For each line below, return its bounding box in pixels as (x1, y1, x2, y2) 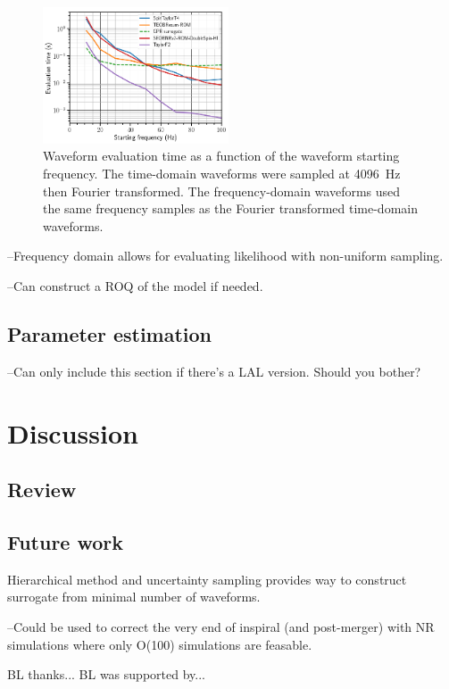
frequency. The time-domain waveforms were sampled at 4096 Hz (43, 164, 401, 183)
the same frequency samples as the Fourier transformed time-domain (43, 199, 418, 218)
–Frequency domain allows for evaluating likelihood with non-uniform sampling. (7, 246, 444, 265)
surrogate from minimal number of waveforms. (7, 587, 261, 606)
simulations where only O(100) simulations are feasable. (7, 635, 312, 653)
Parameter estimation (7, 320, 212, 347)
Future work (7, 527, 124, 555)
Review (7, 476, 77, 503)
